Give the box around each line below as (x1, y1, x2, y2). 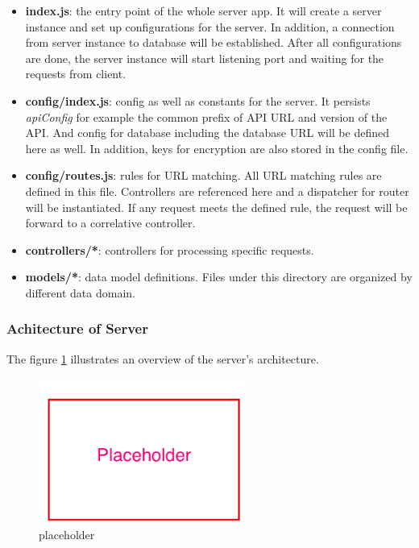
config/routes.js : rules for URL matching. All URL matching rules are (25, 167, 382, 184)
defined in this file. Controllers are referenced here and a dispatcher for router (25, 182, 409, 199)
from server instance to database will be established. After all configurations (25, 34, 402, 51)
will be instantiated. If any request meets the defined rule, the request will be (25, 198, 408, 215)
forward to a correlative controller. (25, 214, 196, 231)
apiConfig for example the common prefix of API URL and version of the (25, 108, 388, 125)
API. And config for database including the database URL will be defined (25, 124, 389, 141)
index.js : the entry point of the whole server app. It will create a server (25, 2, 382, 19)
